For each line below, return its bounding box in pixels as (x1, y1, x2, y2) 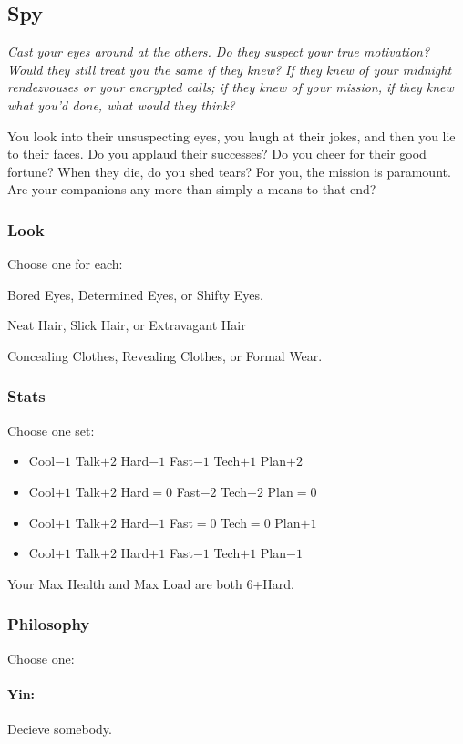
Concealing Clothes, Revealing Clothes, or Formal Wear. (7, 346, 323, 365)
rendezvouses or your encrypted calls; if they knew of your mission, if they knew (7, 77, 454, 97)
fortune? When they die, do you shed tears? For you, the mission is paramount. (7, 161, 451, 181)
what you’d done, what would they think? (7, 95, 235, 114)
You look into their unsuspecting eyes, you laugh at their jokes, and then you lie (7, 126, 456, 145)
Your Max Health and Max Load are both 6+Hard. (7, 573, 294, 593)
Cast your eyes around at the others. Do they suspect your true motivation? (7, 42, 430, 61)
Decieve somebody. (7, 718, 112, 738)
